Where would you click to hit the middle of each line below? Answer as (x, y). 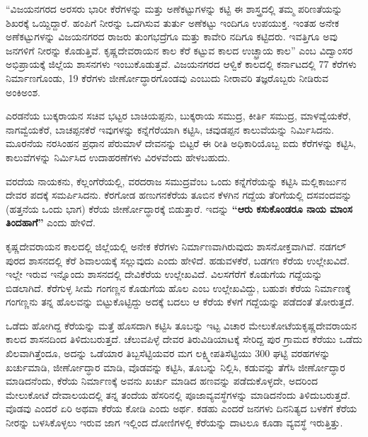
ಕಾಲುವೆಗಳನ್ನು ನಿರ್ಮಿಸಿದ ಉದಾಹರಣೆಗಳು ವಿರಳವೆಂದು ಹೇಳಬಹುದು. (118, 157)
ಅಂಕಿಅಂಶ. (23, 92)
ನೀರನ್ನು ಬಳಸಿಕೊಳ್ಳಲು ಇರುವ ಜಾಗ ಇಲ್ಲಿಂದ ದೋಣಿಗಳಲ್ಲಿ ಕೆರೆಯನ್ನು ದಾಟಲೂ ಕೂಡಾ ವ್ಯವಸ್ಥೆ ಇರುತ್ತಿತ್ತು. (174, 423)
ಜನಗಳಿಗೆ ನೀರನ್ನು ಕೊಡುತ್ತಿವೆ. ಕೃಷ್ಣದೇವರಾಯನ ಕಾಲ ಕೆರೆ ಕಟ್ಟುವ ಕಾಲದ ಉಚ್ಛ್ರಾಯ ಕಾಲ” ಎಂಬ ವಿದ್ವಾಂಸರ (179, 50)
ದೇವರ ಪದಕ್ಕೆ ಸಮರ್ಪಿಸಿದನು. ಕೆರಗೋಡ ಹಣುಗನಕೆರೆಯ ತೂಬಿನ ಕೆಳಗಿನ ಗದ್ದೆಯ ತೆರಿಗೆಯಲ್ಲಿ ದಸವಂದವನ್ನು (179, 195)
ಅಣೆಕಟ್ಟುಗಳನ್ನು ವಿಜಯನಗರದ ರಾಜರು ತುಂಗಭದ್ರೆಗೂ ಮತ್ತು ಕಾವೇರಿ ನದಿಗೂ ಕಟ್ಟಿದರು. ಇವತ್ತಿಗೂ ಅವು (172, 36)
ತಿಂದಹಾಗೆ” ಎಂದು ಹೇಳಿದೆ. (51, 222)
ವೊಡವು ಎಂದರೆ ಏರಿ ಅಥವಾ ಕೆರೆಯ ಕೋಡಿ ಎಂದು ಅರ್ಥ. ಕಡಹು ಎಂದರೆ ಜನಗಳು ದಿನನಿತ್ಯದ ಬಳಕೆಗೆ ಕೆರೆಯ (182, 408)
